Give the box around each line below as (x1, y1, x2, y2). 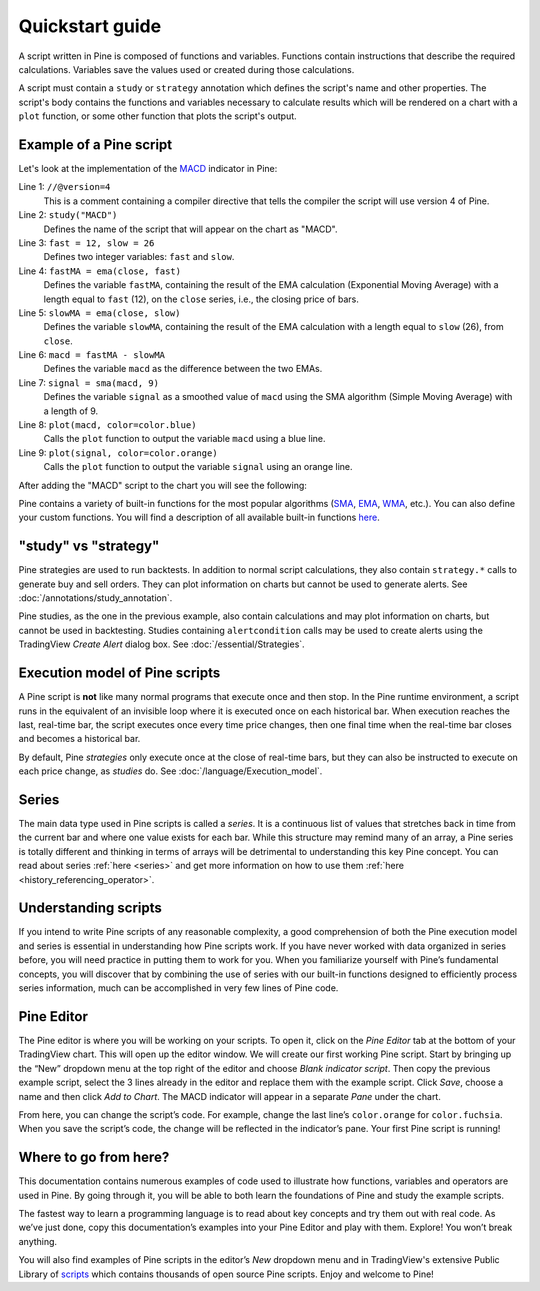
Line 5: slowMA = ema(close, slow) (18, 306, 181, 319)
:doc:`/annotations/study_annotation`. (18, 592, 173, 604)
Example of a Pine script (18, 136, 173, 153)
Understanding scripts (18, 900, 162, 917)
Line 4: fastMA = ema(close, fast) (18, 265, 182, 277)
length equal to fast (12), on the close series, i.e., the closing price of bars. (43, 293, 359, 305)
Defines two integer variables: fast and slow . (43, 251, 235, 263)
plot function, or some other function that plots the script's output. (18, 110, 297, 122)
